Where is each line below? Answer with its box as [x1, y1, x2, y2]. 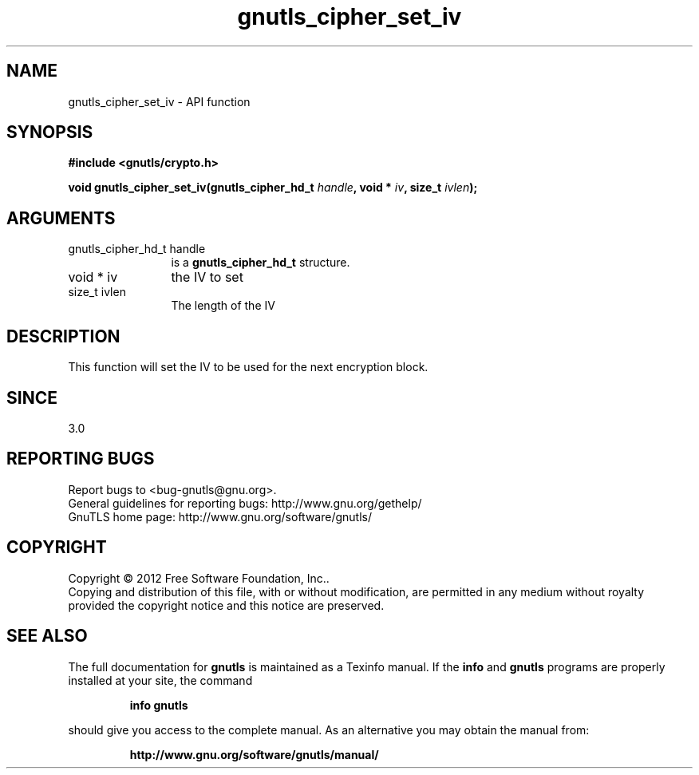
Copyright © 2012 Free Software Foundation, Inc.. [68, 571, 330, 585]
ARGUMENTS [6, 208, 116, 228]
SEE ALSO [6, 626, 88, 646]
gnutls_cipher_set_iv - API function [68, 94, 251, 109]
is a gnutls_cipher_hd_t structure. [171, 255, 350, 270]
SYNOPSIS [6, 122, 93, 143]
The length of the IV [171, 299, 275, 313]
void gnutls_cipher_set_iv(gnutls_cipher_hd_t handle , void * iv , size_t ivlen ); [68, 180, 478, 195]
